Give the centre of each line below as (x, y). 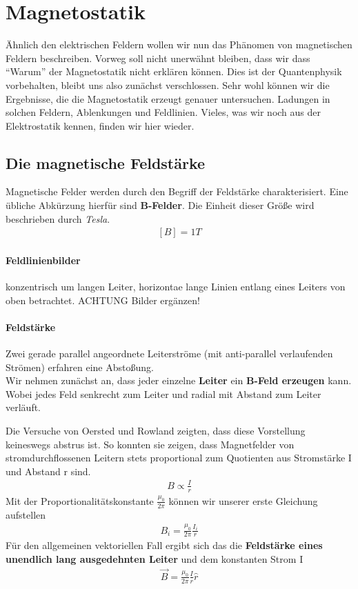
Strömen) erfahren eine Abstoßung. (80, 367)
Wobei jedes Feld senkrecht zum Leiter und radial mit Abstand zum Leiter (163, 393)
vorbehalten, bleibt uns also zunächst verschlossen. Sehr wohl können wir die (168, 84)
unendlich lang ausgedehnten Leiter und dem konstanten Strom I (155, 558)
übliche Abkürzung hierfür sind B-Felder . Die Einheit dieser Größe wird (160, 205)
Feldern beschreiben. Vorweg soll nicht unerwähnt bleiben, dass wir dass (158, 58)
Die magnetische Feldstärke (106, 162)
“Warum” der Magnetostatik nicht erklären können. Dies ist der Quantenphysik (174, 71)
